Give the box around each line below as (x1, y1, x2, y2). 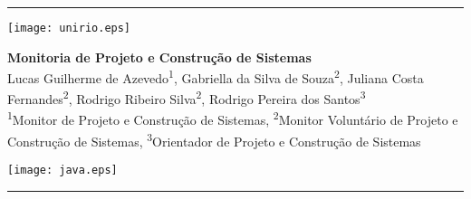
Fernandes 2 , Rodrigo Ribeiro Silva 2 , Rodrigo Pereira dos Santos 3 (7, 87, 366, 109)
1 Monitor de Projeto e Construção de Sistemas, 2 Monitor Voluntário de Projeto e (7, 108, 458, 129)
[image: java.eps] (7, 164, 118, 177)
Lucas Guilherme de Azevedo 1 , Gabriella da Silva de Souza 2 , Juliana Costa (7, 66, 424, 87)
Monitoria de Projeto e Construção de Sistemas (7, 47, 312, 66)
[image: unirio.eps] (7, 22, 131, 34)
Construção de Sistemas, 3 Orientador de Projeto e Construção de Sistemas (7, 129, 421, 150)
